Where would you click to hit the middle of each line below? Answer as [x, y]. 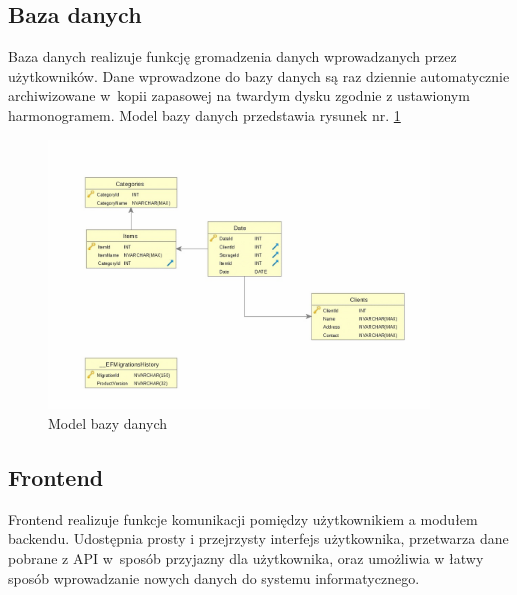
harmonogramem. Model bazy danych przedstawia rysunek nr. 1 [204, 114]
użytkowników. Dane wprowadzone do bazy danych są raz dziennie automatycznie [259, 75]
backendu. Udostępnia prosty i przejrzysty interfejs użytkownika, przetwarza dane [258, 538]
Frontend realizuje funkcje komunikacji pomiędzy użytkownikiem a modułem [243, 518]
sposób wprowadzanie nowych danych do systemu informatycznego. [214, 577]
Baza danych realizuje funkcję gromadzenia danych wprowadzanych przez [232, 56]
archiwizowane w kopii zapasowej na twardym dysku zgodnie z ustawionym [239, 95]
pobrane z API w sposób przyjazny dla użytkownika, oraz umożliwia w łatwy [246, 557]
